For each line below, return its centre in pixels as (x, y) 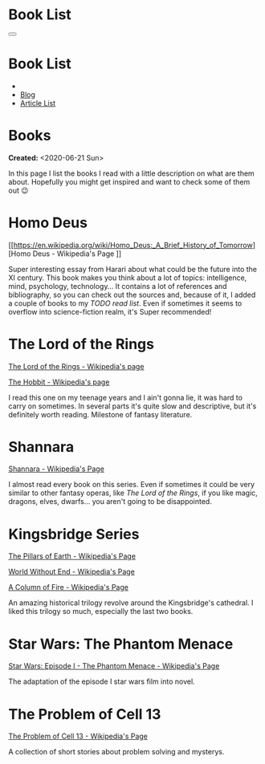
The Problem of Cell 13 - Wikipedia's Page (78, 736)
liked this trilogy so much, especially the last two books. (101, 612)
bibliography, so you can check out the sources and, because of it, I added (132, 295)
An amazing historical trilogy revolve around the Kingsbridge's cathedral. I (131, 603)
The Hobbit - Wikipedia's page (59, 382)
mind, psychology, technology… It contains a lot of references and (118, 286)
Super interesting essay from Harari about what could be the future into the (133, 269)
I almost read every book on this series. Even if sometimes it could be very (132, 485)
